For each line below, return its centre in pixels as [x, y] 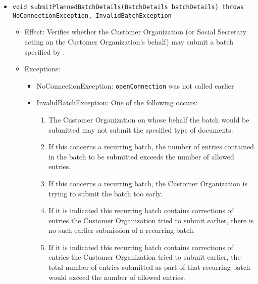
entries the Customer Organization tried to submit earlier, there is [151, 220]
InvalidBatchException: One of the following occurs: [117, 103]
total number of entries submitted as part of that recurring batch [149, 267]
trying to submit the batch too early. [106, 193]
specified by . [45, 51]
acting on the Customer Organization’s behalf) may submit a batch [129, 41]
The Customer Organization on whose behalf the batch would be [149, 119]
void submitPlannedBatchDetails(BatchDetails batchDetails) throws [128, 7]
